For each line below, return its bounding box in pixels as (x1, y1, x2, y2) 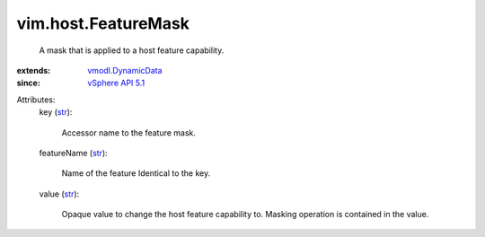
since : (16, 77, 40, 89)
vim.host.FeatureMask (16, 13, 190, 33)
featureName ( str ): (39, 147, 108, 158)
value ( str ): (39, 189, 80, 199)
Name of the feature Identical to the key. (61, 168, 211, 179)
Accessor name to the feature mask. (61, 127, 197, 138)
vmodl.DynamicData (87, 65, 163, 75)
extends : (16, 65, 51, 75)
